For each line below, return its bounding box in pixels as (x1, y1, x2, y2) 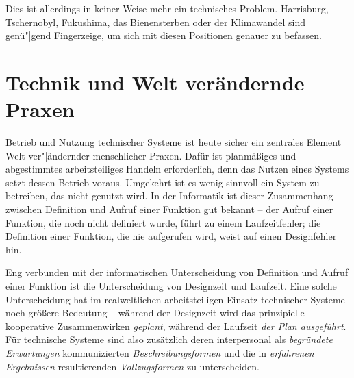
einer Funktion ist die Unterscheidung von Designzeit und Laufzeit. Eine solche (5, 279, 337, 293)
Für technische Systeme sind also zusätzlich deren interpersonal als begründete (5, 332, 333, 346)
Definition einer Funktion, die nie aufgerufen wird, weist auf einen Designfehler (5, 229, 337, 243)
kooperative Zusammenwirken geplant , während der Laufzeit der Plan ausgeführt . (5, 318, 346, 333)
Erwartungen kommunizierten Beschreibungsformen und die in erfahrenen (5, 346, 314, 360)
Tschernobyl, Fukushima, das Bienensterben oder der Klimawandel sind (5, 14, 306, 29)
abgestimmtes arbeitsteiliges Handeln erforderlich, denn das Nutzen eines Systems (5, 162, 349, 176)
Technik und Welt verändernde (5, 68, 305, 96)
